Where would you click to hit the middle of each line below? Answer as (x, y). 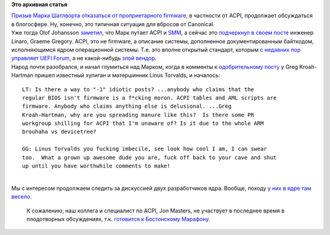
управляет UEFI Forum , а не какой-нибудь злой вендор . (84, 58)
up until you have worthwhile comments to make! (96, 166)
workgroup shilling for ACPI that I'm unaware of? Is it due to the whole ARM (143, 124)
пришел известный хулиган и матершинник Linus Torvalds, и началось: (127, 75)
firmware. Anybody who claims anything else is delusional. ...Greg (127, 106)
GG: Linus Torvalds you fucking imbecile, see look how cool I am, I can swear (145, 149)
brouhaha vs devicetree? (59, 132)
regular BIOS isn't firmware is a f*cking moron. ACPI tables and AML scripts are (149, 98)
